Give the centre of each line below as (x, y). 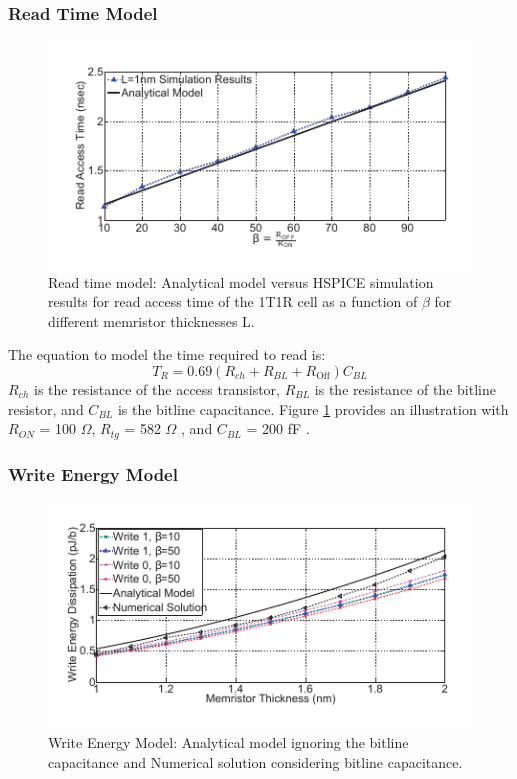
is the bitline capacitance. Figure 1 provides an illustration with (313, 408)
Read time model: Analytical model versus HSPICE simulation (241, 281)
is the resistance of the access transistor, (156, 389)
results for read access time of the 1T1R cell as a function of (233, 301)
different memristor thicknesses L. (151, 320)
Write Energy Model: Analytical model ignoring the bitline (228, 742)
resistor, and (46, 408)
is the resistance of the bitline (405, 389)
